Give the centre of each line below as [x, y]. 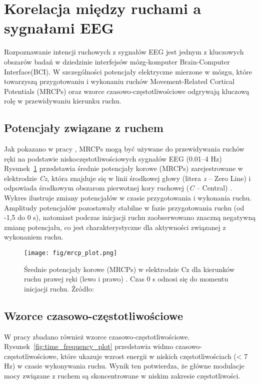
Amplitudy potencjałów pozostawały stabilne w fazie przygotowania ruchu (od [124, 207]
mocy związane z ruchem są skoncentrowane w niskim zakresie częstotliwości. [122, 376]
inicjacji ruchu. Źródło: [59, 288]
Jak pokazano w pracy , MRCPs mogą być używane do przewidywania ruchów [124, 149]
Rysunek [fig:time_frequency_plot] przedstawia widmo [89, 346]
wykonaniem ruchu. [34, 237]
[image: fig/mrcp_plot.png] [71, 253]
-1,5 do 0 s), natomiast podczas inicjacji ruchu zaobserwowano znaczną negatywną [130, 217]
